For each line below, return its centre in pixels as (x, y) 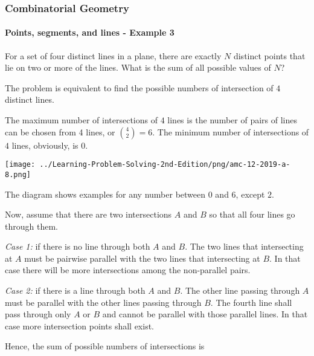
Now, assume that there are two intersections (88, 214)
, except (250, 194)
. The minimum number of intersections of (231, 131)
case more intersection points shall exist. (79, 325)
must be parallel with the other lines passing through (103, 302)
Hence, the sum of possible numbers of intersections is (105, 346)
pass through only (38, 314)
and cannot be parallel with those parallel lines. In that (205, 314)
